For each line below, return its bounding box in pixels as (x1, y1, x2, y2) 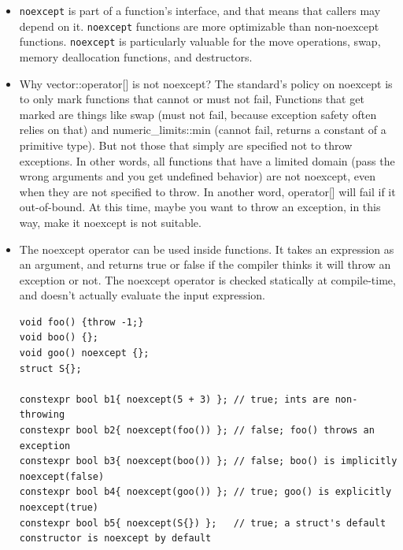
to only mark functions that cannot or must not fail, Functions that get (19, 91, 364, 107)
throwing (19, 409, 65, 421)
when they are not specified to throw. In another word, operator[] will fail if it (19, 183, 396, 199)
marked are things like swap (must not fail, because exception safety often (19, 106, 377, 122)
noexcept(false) (19, 470, 105, 482)
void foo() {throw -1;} (19, 316, 144, 328)
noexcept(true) (19, 502, 99, 513)
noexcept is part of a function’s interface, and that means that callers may (19, 2, 381, 18)
